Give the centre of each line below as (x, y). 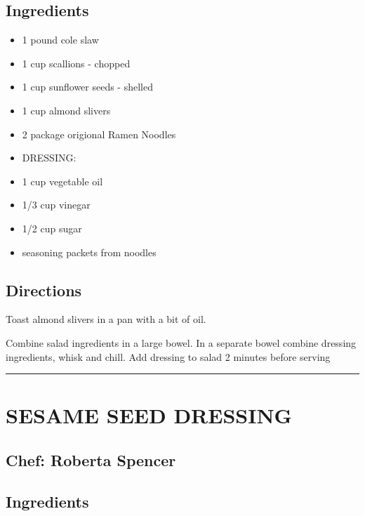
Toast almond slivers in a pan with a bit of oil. (106, 319)
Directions (44, 290)
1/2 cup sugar (52, 228)
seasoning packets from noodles (89, 252)
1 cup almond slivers (66, 110)
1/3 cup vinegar (56, 205)
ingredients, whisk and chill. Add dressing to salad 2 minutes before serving (168, 356)
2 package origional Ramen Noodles (99, 134)
